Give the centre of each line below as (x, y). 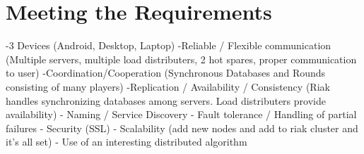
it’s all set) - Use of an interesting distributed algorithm (127, 142)
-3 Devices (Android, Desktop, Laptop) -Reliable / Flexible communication (169, 45)
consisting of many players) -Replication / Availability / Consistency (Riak (168, 86)
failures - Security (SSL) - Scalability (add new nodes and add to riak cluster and (182, 128)
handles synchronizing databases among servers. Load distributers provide (166, 100)
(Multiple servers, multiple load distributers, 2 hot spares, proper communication (181, 59)
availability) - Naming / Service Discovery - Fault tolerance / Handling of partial (181, 114)
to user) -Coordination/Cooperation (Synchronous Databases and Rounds (166, 73)
